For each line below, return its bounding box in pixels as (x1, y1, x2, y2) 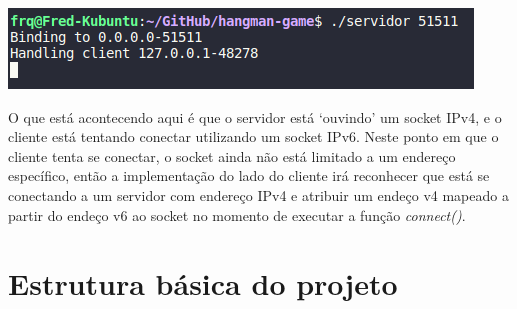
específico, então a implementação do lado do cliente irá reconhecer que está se (8, 165, 490, 186)
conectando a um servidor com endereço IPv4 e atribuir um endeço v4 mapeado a (8, 184, 509, 205)
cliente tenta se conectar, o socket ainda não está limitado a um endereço (8, 145, 456, 166)
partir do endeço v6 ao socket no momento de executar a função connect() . (8, 204, 466, 225)
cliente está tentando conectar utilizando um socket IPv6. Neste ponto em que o (8, 126, 499, 147)
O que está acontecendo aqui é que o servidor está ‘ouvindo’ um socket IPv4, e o (8, 106, 502, 127)
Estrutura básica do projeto (8, 263, 398, 304)
